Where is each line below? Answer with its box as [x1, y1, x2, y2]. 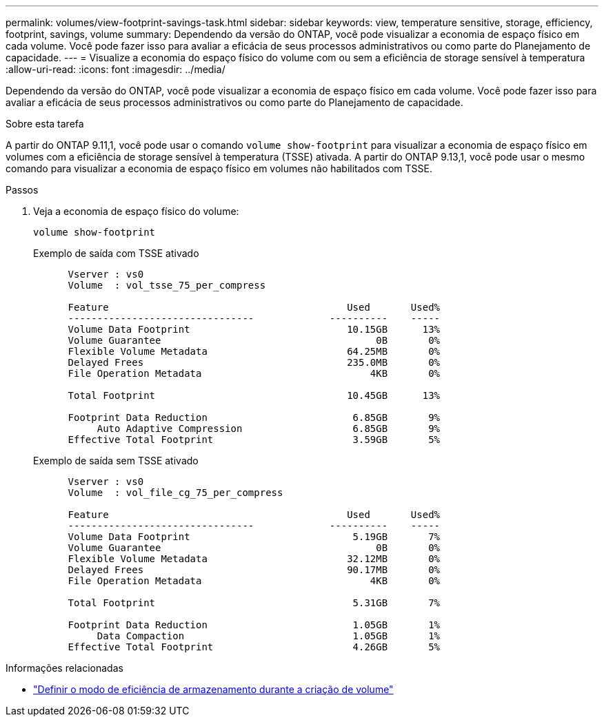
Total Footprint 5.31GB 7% [68, 597, 441, 608]
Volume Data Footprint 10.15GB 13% [68, 324, 441, 335]
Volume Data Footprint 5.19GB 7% [68, 531, 441, 542]
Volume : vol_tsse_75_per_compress [68, 280, 266, 291]
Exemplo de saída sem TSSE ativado [33, 455, 199, 466]
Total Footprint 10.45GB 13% [68, 390, 441, 401]
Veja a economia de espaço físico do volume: [33, 205, 239, 217]
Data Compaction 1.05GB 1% [97, 630, 441, 641]
